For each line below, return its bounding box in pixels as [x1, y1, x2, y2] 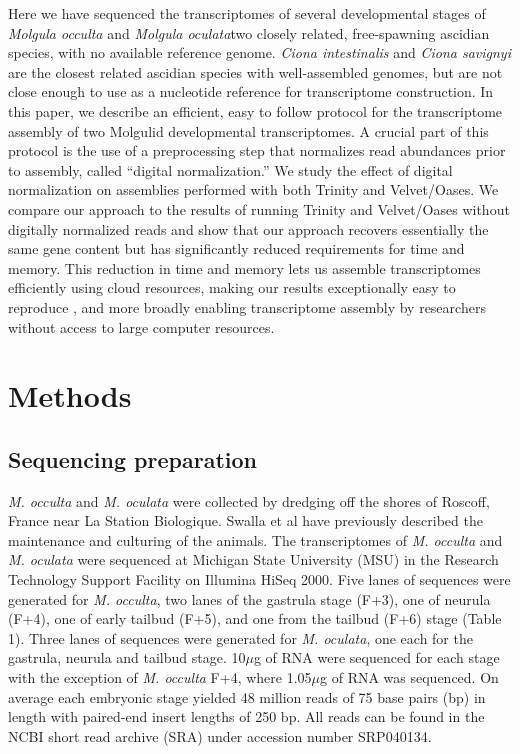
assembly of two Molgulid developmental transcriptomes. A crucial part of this [8, 120, 489, 141]
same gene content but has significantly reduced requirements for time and [8, 238, 465, 259]
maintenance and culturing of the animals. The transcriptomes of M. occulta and [8, 529, 503, 550]
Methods [8, 375, 132, 416]
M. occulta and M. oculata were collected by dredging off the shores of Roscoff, [8, 490, 490, 511]
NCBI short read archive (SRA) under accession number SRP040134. [8, 725, 432, 746]
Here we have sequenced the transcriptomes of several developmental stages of [8, 3, 486, 23]
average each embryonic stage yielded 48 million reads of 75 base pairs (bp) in [8, 686, 486, 707]
